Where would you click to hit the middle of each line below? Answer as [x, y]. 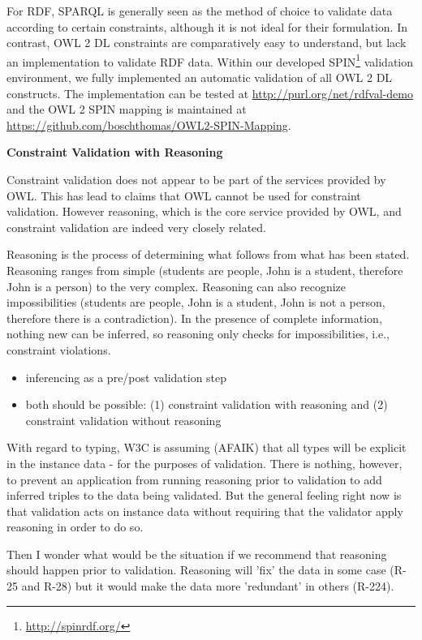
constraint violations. [59, 349]
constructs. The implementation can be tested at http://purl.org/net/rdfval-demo [210, 93]
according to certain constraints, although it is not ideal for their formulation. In [207, 26]
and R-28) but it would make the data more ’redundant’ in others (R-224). [208, 586]
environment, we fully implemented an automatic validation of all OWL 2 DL [200, 77]
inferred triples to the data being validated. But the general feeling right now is [204, 495]
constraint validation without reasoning [123, 420]
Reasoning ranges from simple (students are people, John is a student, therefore [205, 270]
